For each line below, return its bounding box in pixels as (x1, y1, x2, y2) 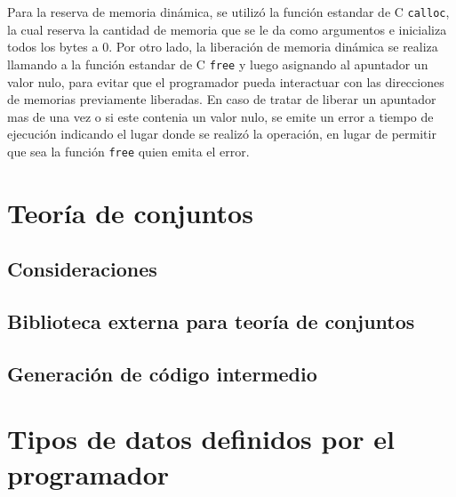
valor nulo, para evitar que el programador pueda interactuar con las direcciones (7, 72, 444, 91)
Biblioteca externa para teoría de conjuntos (7, 308, 415, 335)
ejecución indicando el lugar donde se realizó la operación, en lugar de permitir (7, 124, 436, 143)
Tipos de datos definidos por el (7, 421, 395, 457)
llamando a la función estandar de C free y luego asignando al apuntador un (7, 54, 428, 73)
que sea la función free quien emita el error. (7, 141, 250, 160)
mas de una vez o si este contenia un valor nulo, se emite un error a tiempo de (7, 107, 434, 125)
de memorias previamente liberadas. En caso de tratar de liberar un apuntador (7, 90, 436, 108)
